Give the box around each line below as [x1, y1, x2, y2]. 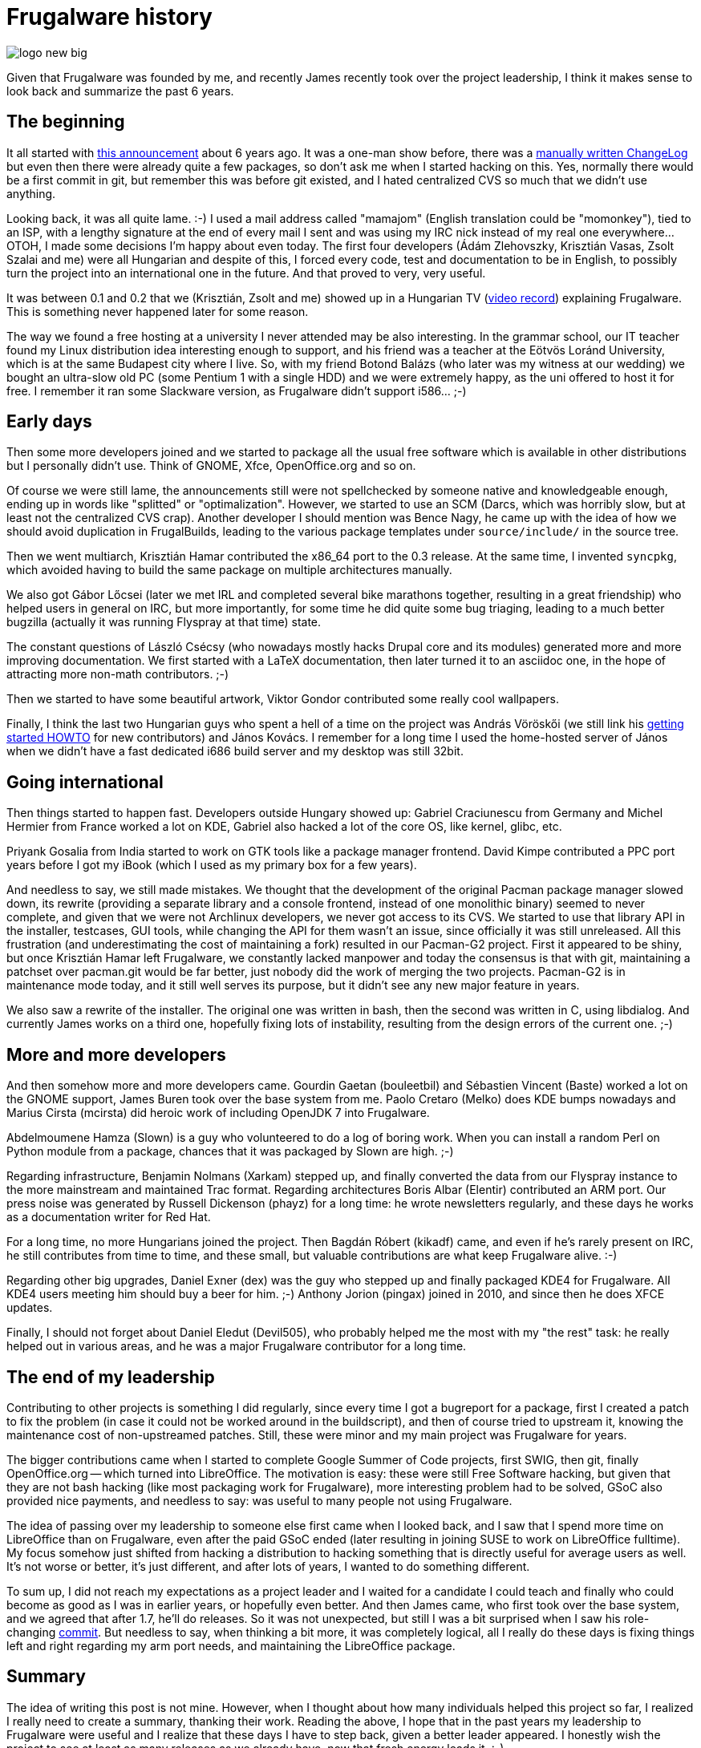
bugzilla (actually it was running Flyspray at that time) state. [6, 615, 322, 629]
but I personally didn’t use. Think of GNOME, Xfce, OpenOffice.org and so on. [6, 459, 416, 473]
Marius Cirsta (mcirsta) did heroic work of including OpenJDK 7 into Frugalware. [6, 1106, 430, 1120]
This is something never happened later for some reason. [6, 304, 309, 318]
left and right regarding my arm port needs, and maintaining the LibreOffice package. [6, 1638, 456, 1653]
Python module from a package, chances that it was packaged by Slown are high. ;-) [6, 1144, 454, 1159]
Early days [6, 411, 92, 432]
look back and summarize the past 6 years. [6, 83, 234, 98]
